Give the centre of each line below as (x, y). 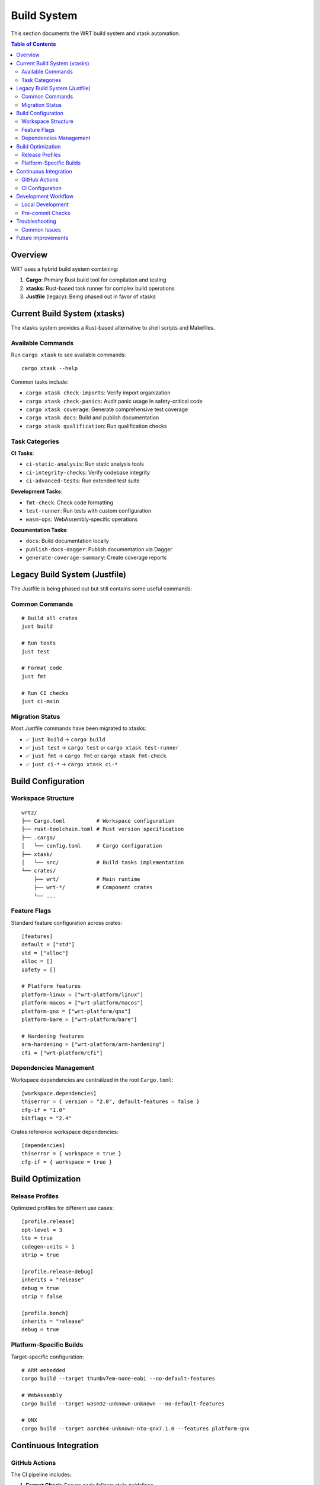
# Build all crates (50, 618)
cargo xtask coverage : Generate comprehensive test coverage (107, 409)
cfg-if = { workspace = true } (67, 1162)
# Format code (42, 668)
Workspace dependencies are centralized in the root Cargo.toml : (92, 1080)
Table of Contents (33, 44)
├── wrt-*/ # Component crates (93, 887)
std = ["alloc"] (45, 953)
